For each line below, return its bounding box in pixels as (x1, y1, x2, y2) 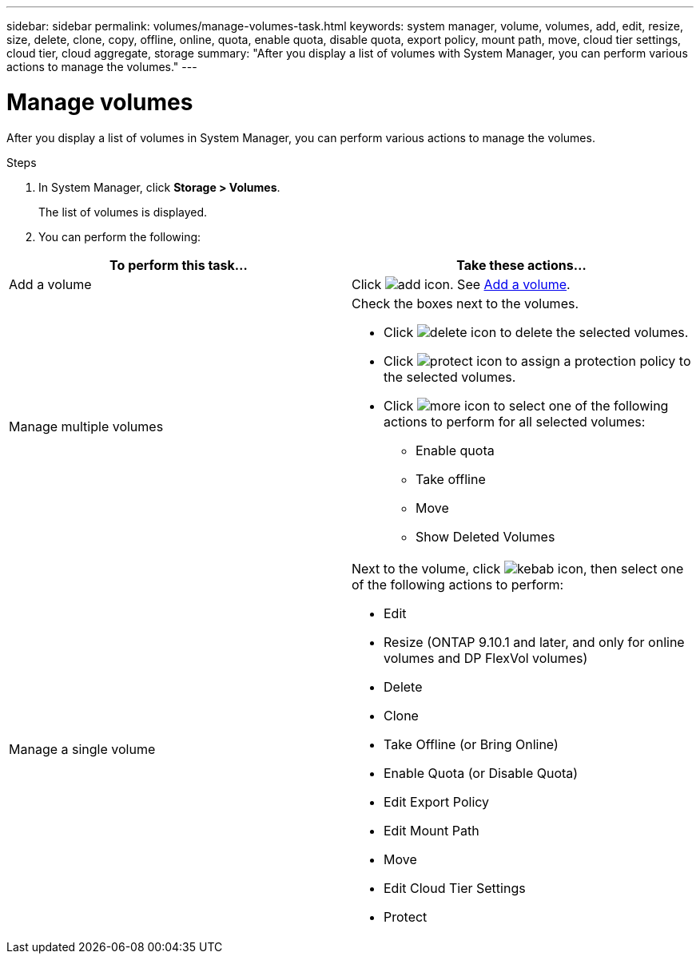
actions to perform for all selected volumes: (384, 413, 646, 430)
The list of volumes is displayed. (38, 204, 208, 219)
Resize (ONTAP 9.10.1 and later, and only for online (384, 633, 685, 650)
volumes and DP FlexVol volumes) (384, 649, 588, 666)
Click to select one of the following (384, 397, 669, 414)
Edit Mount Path (384, 822, 479, 839)
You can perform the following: (38, 229, 201, 244)
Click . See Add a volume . (352, 276, 571, 292)
